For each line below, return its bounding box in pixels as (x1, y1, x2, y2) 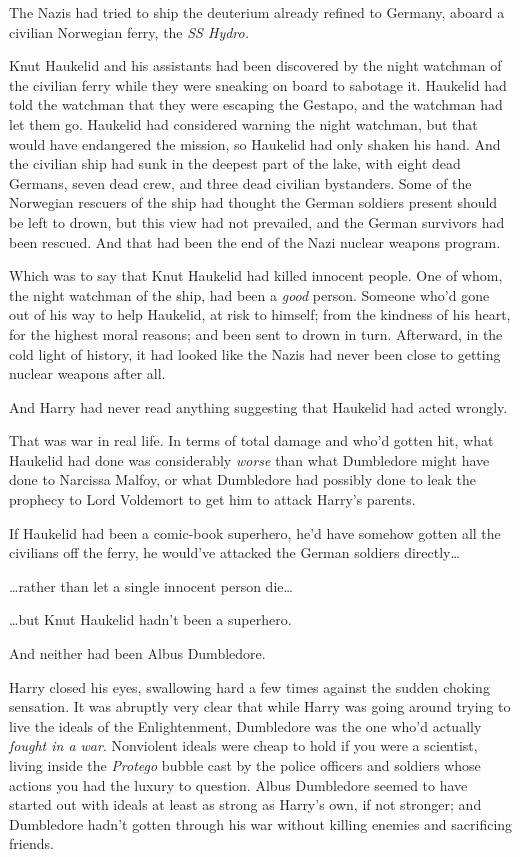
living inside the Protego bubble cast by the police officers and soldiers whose (9, 755, 481, 775)
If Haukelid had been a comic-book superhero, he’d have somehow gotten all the (9, 522, 501, 543)
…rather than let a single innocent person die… (9, 575, 293, 596)
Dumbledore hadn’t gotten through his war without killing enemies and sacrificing (9, 813, 513, 834)
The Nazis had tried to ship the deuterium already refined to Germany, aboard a (9, 2, 505, 22)
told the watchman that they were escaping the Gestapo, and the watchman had (9, 94, 503, 115)
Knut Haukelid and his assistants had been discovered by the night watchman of (9, 55, 502, 76)
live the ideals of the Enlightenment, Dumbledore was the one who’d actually (9, 715, 482, 736)
